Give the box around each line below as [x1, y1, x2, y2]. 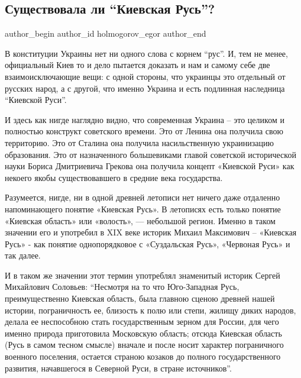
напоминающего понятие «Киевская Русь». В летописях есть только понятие [5, 202, 281, 215]
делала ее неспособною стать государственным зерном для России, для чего [5, 315, 279, 328]
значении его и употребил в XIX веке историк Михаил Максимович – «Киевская [5, 226, 297, 238]
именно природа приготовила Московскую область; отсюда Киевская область [5, 327, 282, 339]
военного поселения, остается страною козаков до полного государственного [5, 350, 281, 363]
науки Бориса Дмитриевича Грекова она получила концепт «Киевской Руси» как [5, 160, 294, 172]
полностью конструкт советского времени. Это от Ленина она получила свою [5, 125, 283, 137]
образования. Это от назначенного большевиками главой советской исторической [5, 148, 296, 160]
